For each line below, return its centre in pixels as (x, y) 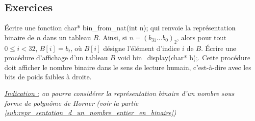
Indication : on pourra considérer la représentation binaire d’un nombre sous (119, 93)
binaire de (19, 37)
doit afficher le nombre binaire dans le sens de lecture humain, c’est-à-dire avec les (128, 67)
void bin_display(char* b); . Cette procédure (184, 58)
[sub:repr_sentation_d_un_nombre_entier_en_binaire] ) (90, 112)
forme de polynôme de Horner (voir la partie (72, 103)
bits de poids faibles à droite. (48, 77)
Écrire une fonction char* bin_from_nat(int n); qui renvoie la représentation (120, 28)
